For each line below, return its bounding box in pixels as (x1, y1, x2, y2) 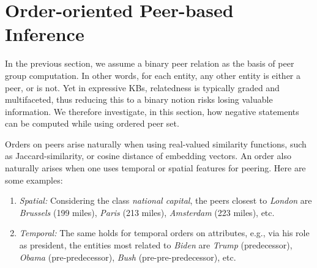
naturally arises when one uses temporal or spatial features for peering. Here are (5, 162, 306, 174)
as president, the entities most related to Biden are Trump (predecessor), (19, 239, 293, 251)
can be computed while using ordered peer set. (5, 117, 179, 130)
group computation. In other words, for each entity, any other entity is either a (5, 69, 301, 81)
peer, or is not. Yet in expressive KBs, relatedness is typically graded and (5, 81, 280, 94)
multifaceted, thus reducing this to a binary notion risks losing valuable (5, 93, 273, 106)
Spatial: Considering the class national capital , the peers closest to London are (19, 194, 312, 207)
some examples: (5, 173, 63, 186)
